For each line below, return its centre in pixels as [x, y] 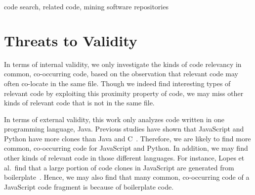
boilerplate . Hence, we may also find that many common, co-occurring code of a [127, 177]
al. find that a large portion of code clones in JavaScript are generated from [119, 167]
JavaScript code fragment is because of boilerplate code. [89, 186]
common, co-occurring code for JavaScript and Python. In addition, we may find [126, 148]
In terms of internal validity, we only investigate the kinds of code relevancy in [123, 64]
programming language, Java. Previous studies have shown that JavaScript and [124, 129]
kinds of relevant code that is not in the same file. [79, 103]
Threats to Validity [71, 40]
